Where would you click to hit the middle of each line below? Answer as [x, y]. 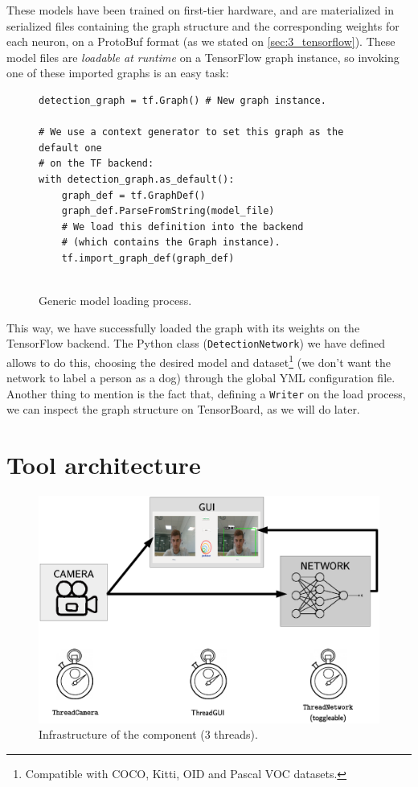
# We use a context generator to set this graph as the [191, 132]
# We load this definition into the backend [182, 227]
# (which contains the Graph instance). [171, 243]
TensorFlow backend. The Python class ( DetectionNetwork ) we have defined [196, 343]
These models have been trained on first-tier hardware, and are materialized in [200, 10]
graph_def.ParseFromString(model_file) [168, 211]
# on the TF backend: [96, 164]
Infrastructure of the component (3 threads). [148, 734]
